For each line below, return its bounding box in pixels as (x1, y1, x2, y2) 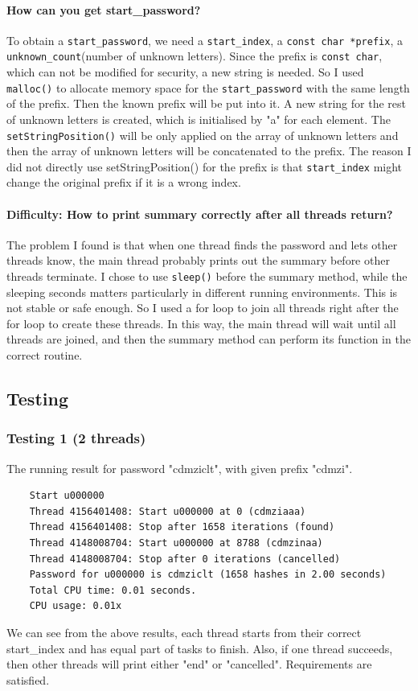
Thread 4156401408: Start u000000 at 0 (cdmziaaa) (29, 505, 306, 517)
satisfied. (6, 671, 50, 688)
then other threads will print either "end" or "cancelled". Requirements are (6, 656, 372, 672)
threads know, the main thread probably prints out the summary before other (6, 252, 390, 269)
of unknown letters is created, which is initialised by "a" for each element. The (6, 110, 391, 127)
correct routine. (6, 347, 83, 364)
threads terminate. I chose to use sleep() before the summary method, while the (6, 268, 408, 285)
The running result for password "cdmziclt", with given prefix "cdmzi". (6, 459, 353, 476)
